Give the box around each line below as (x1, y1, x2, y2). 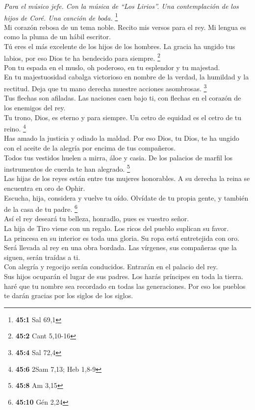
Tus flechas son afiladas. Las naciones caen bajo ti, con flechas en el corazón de (4, 93, 241, 103)
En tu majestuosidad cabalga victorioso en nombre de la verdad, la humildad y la (4, 72, 249, 82)
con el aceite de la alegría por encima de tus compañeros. (4, 142, 176, 153)
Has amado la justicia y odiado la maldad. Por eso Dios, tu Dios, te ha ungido (4, 133, 239, 143)
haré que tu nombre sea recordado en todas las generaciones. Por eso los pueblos (4, 281, 246, 291)
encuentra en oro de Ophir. (4, 182, 85, 193)
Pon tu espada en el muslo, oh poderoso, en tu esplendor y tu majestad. (4, 62, 220, 72)
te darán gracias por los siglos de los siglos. (4, 290, 133, 301)
